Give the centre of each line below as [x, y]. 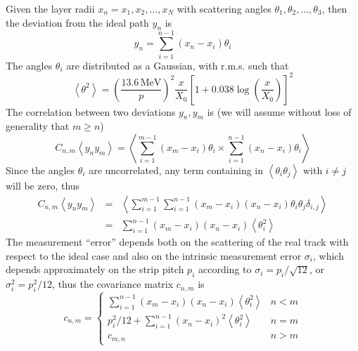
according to [225, 269]
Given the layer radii [50, 8]
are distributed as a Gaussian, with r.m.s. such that [178, 65]
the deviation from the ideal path [77, 22]
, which [328, 255]
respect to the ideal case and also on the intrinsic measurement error [154, 255]
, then [334, 8]
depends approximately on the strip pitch [95, 269]
